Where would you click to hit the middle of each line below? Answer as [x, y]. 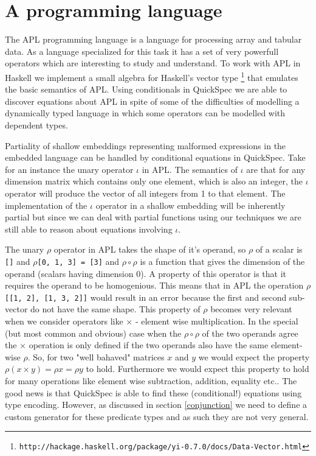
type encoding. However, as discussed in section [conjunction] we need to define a [156, 405]
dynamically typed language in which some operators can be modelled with [145, 113]
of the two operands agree [250, 333]
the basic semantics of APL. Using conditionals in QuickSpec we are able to [146, 89]
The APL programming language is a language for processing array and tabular [153, 39]
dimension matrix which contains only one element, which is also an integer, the [154, 181]
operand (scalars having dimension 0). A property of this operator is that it [146, 273]
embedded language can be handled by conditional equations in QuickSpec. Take [155, 157]
